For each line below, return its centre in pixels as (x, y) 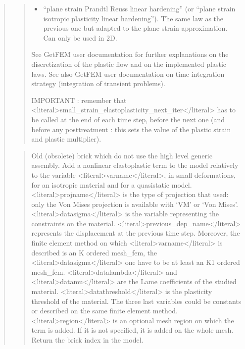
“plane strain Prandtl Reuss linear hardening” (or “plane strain (139, 8)
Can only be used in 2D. (80, 37)
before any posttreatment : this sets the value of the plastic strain (131, 129)
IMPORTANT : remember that (79, 100)
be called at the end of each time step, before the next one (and (128, 119)
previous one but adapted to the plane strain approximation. (135, 28)
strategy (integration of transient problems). (98, 83)
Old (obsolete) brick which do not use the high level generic (122, 155)
